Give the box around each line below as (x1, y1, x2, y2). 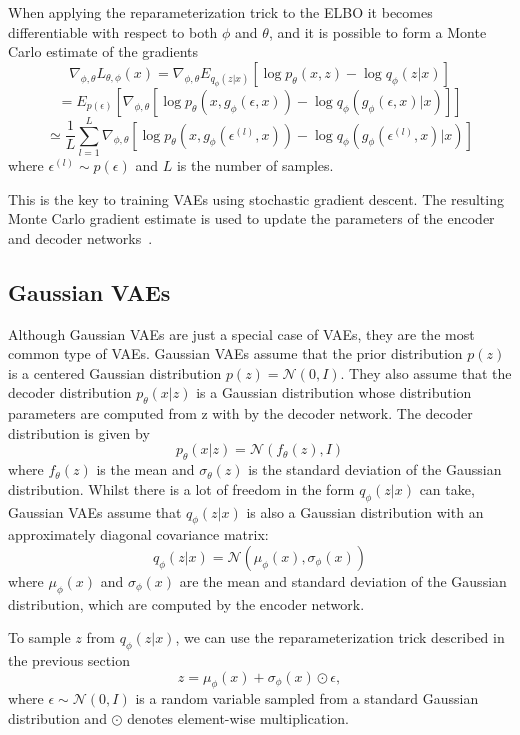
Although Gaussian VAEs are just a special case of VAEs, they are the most (8, 323, 475, 344)
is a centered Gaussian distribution (8, 362, 222, 383)
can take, (419, 478, 475, 499)
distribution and (8, 708, 107, 729)
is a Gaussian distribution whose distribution (196, 382, 472, 403)
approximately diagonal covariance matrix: (8, 524, 269, 545)
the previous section (8, 650, 130, 671)
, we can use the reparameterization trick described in (175, 627, 505, 648)
